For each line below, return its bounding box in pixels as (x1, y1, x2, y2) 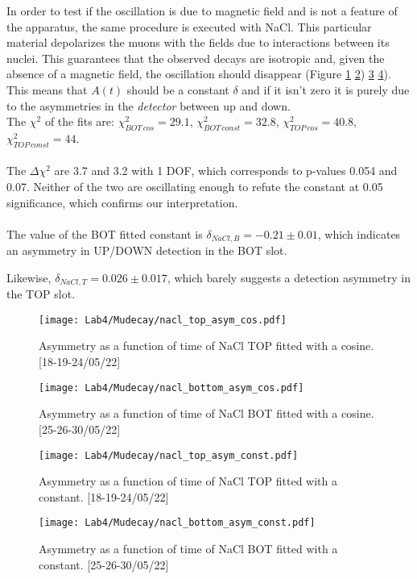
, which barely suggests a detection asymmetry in (167, 269, 411, 285)
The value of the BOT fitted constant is (6, 225, 203, 242)
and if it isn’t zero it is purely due (242, 81, 410, 98)
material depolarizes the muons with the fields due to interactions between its (6, 34, 390, 51)
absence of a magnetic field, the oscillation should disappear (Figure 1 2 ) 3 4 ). (6, 65, 391, 82)
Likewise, (6, 269, 52, 285)
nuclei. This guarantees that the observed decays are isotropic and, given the (6, 49, 385, 66)
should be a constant (126, 81, 229, 98)
